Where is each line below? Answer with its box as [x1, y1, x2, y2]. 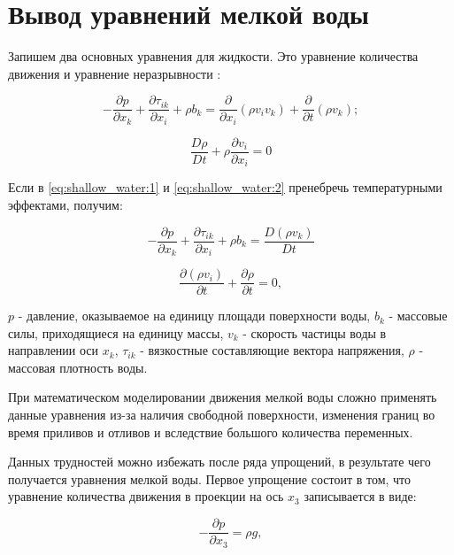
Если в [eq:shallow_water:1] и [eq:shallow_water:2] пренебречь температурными [8, 178, 442, 197]
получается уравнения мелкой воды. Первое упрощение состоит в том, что [8, 469, 412, 488]
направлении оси [8, 341, 99, 359]
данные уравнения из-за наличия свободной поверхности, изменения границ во [8, 405, 435, 424]
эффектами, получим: [8, 195, 123, 213]
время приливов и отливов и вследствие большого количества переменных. [8, 422, 413, 441]
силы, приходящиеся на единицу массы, [8, 323, 224, 342]
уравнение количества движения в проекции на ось [8, 487, 284, 505]
